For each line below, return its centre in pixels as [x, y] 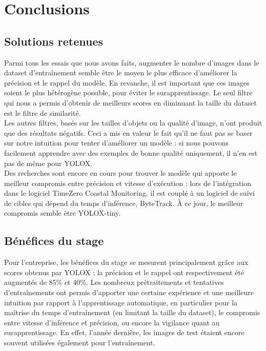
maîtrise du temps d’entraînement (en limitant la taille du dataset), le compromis [132, 312]
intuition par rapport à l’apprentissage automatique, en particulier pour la [121, 302]
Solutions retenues [54, 41]
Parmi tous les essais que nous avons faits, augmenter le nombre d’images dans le [132, 62]
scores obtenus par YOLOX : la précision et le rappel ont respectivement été [124, 272]
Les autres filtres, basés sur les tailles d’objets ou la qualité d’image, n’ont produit [133, 123]
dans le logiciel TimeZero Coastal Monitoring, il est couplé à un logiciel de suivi [129, 193]
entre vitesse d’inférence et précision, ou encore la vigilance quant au [112, 322]
